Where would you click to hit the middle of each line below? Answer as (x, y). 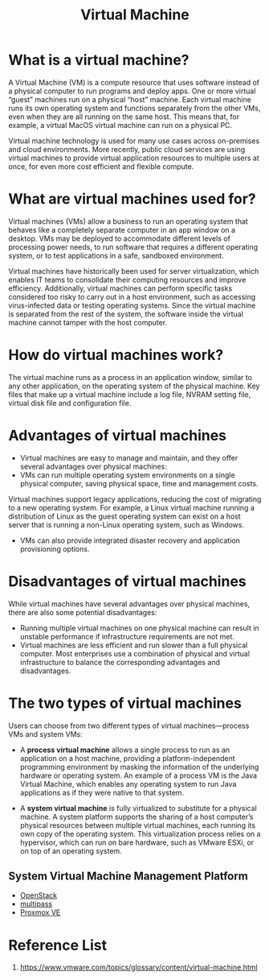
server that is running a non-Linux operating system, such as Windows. (126, 524)
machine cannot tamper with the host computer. (88, 322)
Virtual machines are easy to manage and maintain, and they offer (129, 457)
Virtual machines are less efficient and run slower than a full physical (134, 645)
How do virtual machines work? (116, 355)
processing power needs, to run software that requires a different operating (133, 246)
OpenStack (39, 895)
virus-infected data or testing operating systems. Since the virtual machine (132, 305)
